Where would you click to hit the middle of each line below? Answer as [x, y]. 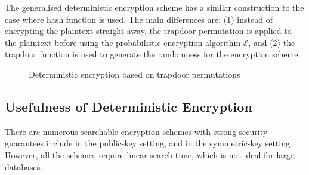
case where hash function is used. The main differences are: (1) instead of [139, 19]
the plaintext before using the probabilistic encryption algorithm [123, 42]
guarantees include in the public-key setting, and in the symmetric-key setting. [149, 143]
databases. [24, 166]
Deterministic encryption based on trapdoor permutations [135, 74]
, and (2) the [272, 42]
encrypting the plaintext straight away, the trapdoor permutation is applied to [148, 31]
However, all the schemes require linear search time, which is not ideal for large [150, 154]
